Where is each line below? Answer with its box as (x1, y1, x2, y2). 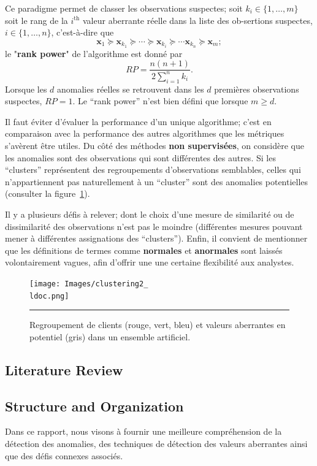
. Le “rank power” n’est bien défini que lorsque (72, 94, 248, 107)
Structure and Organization (5, 396, 184, 415)
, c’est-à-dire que (51, 26, 114, 39)
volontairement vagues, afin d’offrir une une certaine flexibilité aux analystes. (5, 256, 294, 269)
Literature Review (5, 360, 123, 379)
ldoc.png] (29, 291, 69, 300)
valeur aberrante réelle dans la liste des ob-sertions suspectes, (82, 13, 313, 26)
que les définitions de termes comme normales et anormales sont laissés (5, 243, 283, 256)
